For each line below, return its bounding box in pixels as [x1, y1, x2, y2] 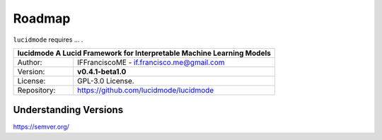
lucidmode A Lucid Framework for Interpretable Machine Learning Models [17, 48, 272, 58]
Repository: [17, 85, 56, 95]
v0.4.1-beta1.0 [76, 66, 127, 76]
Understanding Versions [13, 104, 124, 116]
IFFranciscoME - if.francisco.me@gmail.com [76, 57, 225, 67]
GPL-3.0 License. [76, 76, 134, 86]
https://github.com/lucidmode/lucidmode [76, 85, 214, 95]
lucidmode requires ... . [13, 35, 83, 44]
